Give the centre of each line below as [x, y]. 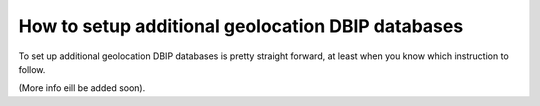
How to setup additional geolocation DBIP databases [241, 26]
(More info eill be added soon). [82, 88]
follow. [32, 69]
